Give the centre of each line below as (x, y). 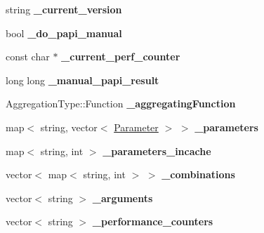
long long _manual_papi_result (82, 80)
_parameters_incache (157, 151)
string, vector (69, 127)
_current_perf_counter (121, 56)
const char (28, 56)
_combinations (198, 174)
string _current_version (64, 9)
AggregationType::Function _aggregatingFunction (121, 104)
